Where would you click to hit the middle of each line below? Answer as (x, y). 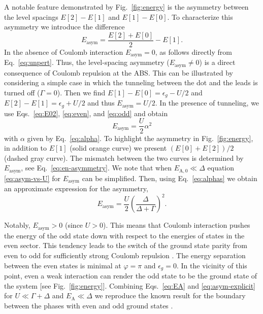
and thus (101, 103)
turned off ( (22, 92)
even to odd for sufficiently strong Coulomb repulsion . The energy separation (125, 255)
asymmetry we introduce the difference (64, 27)
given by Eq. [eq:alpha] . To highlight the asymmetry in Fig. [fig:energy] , (140, 138)
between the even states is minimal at (63, 265)
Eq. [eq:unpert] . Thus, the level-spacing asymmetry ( (87, 62)
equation (221, 168)
